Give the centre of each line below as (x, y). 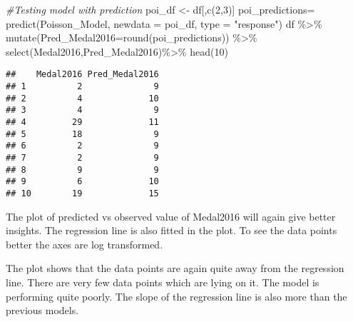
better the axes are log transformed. (85, 244)
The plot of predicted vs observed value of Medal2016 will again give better (171, 216)
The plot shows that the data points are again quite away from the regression (175, 268)
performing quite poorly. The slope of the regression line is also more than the (176, 296)
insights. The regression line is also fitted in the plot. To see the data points (172, 230)
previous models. (42, 310)
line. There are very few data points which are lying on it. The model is (163, 282)
